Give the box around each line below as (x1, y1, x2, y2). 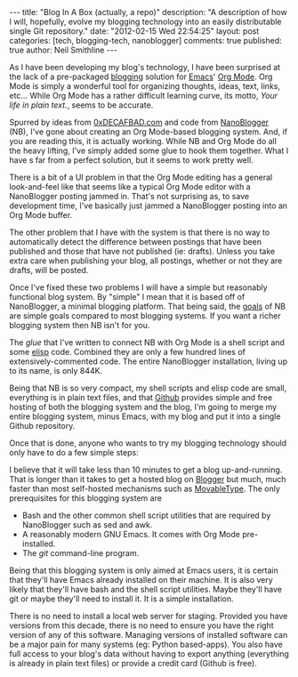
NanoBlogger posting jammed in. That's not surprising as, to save (9, 191, 250, 201)
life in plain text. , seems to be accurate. (9, 100, 154, 110)
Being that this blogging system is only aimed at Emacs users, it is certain (9, 565, 278, 576)
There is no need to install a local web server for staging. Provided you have (9, 611, 288, 621)
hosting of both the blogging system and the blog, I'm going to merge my (9, 402, 278, 412)
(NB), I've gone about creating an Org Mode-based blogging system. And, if (9, 126, 287, 137)
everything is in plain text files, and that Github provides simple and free (9, 392, 273, 402)
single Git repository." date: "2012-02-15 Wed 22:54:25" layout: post (9, 26, 260, 36)
